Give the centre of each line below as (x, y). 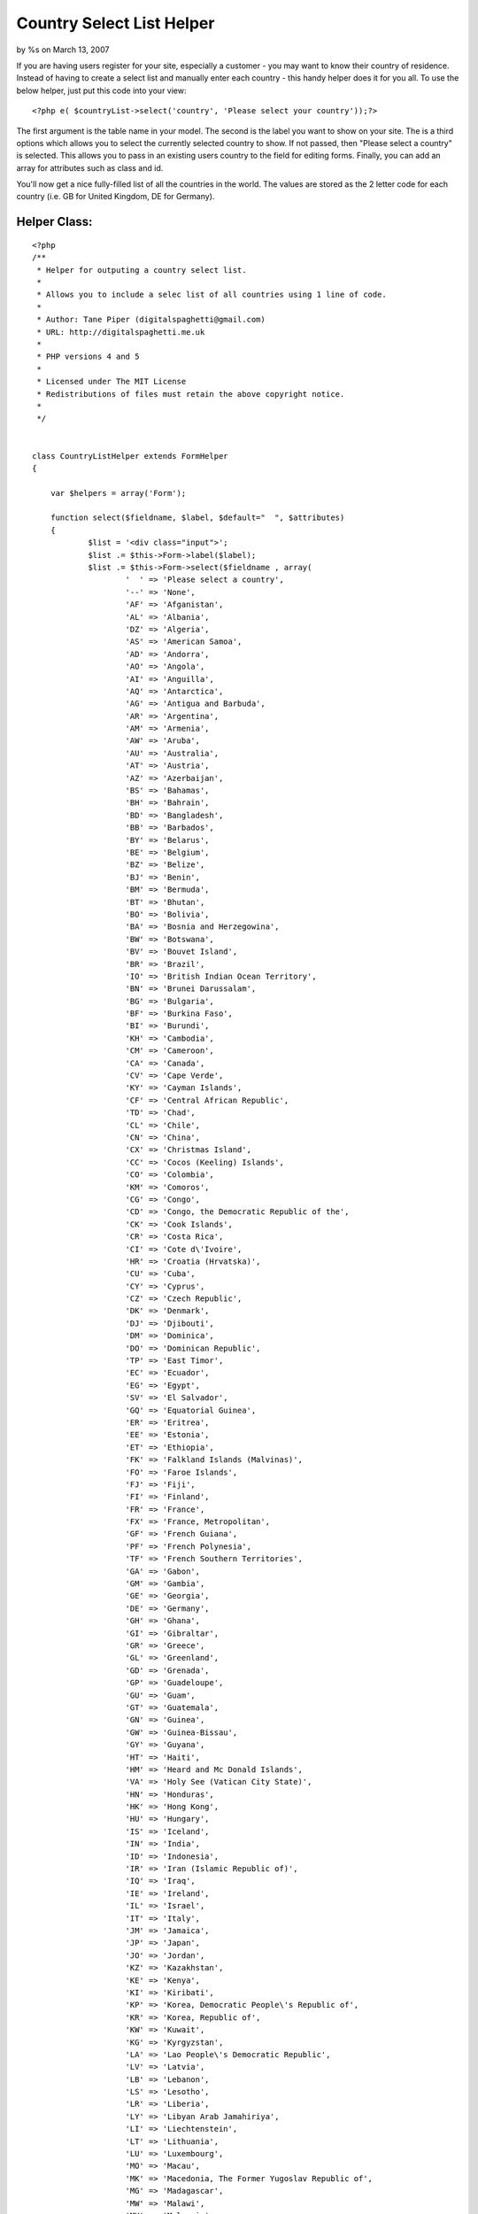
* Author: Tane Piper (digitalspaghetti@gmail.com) (151, 320)
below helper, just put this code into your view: (101, 90)
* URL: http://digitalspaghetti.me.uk (121, 332)
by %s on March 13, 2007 (63, 50)
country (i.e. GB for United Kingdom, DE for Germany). (116, 197)
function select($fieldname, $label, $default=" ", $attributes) (197, 518)
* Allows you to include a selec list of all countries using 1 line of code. (212, 295)
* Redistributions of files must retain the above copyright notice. (191, 394)
